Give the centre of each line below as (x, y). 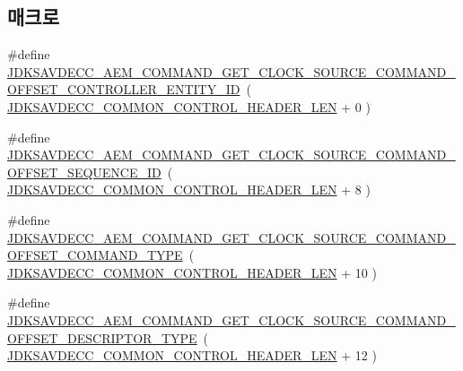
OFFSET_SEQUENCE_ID (84, 172)
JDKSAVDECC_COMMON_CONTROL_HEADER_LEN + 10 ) (192, 272)
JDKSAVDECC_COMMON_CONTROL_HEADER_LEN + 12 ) (192, 355)
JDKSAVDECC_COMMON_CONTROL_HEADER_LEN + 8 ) (189, 190)
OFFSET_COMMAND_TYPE (95, 255)
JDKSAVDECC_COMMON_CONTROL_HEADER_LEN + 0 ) (189, 106)
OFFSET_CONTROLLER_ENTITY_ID (124, 89)
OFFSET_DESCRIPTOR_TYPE (102, 337)
